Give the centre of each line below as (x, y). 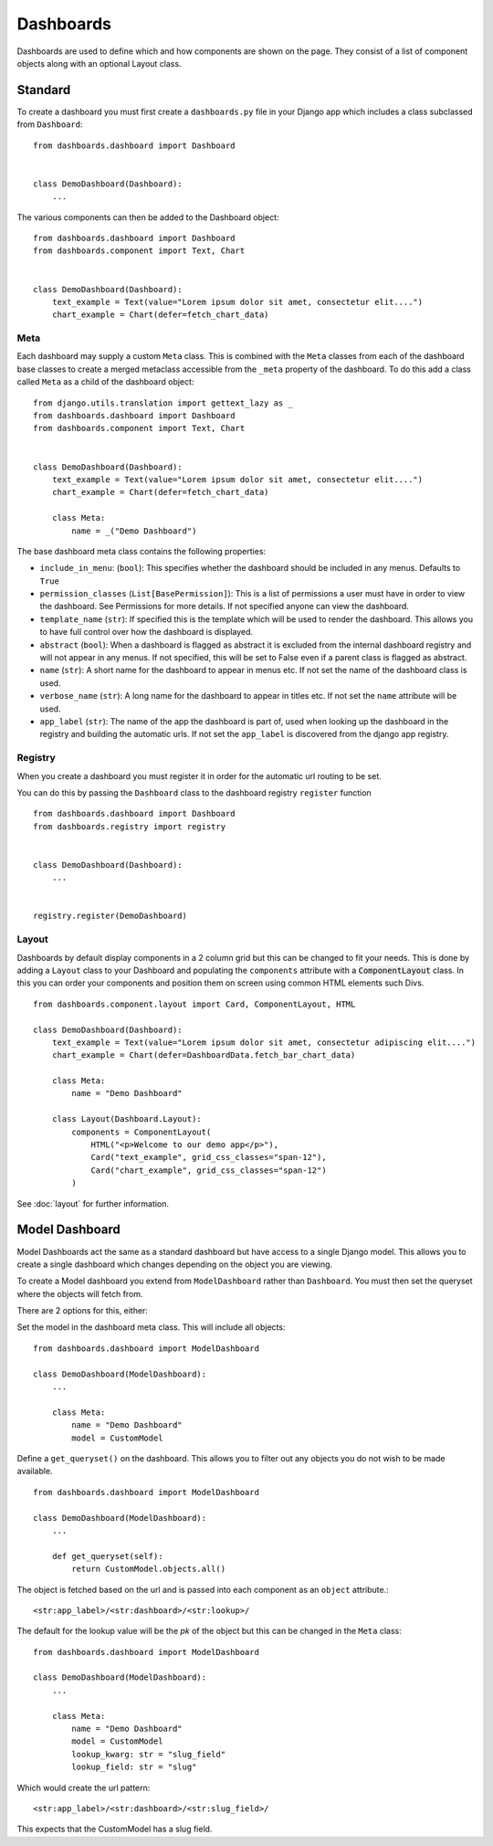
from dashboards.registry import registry (130, 826)
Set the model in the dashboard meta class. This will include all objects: (151, 1327)
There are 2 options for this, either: (82, 1311)
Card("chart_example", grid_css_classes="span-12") (209, 1170)
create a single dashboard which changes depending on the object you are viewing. (175, 1264)
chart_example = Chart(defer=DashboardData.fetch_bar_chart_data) (204, 1055)
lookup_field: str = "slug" (134, 1767)
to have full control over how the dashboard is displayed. (147, 632)
